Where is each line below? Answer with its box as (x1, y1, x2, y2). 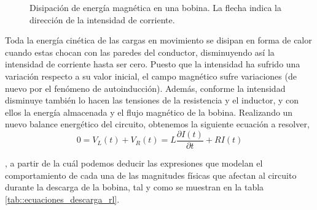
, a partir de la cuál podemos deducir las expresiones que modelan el (5, 157, 263, 169)
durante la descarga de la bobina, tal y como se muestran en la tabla (5, 181, 264, 193)
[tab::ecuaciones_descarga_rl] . (5, 192, 120, 205)
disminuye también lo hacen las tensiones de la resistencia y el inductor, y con (5, 94, 299, 107)
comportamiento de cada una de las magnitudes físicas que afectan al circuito (5, 168, 297, 181)
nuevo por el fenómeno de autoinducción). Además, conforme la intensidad (5, 81, 286, 94)
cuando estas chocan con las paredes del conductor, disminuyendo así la (5, 45, 275, 58)
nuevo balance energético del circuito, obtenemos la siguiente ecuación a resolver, (5, 118, 310, 130)
